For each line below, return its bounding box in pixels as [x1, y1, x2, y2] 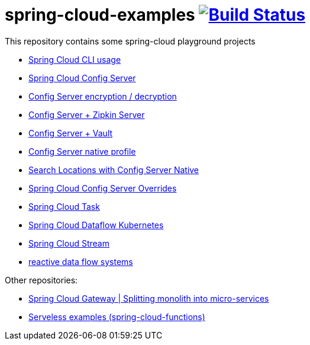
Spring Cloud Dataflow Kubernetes [28, 219, 164, 230]
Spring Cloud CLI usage [28, 54, 121, 65]
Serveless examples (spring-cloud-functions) [28, 311, 205, 322]
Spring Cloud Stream [28, 238, 109, 248]
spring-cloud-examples [5, 5, 195, 25]
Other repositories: [5, 274, 78, 285]
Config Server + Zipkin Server [28, 109, 145, 120]
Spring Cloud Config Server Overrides [28, 183, 177, 193]
